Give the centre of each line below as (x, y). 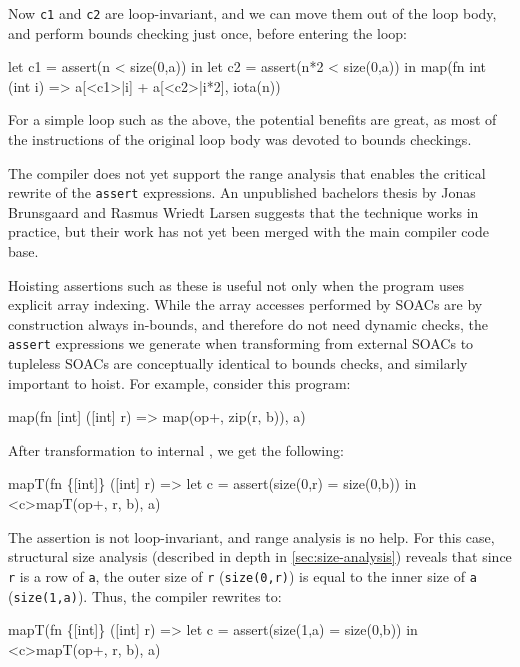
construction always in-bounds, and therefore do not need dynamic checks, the (248, 323)
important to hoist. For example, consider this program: (179, 382)
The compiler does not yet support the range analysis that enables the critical (247, 172)
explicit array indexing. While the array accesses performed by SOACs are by (245, 304)
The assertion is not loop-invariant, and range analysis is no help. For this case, (251, 536)
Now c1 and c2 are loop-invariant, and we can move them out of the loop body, (252, 13)
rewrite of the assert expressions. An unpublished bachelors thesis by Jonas (242, 192)
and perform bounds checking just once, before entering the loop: (207, 32)
